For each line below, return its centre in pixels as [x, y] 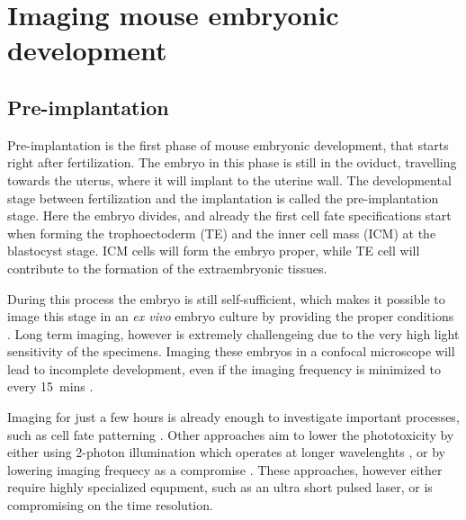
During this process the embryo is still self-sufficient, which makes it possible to [226, 298]
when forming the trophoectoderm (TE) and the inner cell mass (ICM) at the [222, 233]
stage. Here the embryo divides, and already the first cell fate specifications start [229, 215]
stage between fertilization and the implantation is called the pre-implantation [223, 197]
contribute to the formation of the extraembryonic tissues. [167, 268]
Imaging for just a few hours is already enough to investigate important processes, [233, 417]
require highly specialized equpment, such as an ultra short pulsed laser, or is [220, 487]
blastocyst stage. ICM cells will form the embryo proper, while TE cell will [214, 251]
